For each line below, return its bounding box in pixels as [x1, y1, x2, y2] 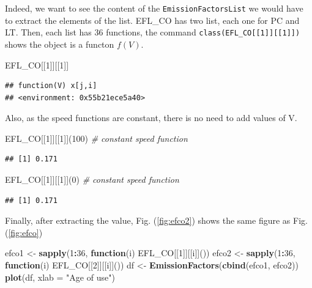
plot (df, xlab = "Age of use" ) [5, 270, 115, 283]
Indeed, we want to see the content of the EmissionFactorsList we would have [5, 2, 303, 14]
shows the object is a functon [5, 37, 114, 50]
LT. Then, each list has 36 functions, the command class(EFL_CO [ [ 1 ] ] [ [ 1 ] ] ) [5, 26, 300, 39]
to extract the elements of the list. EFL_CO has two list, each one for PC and [5, 13, 300, 26]
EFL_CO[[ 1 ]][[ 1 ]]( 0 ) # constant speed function [5, 173, 179, 186]
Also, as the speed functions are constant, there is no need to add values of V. [5, 111, 297, 124]
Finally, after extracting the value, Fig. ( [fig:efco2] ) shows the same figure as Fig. [5, 214, 308, 227]
